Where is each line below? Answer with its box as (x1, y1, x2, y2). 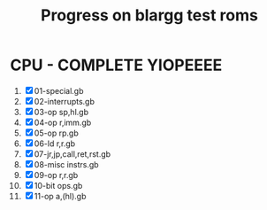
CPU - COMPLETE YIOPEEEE (10, 55, 223, 75)
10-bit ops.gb (34, 180, 83, 191)
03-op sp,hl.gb (34, 106, 89, 117)
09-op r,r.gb (34, 169, 79, 180)
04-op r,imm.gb (34, 117, 92, 128)
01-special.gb (34, 85, 84, 96)
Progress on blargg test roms (40, 5, 259, 26)
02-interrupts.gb (34, 96, 95, 106)
